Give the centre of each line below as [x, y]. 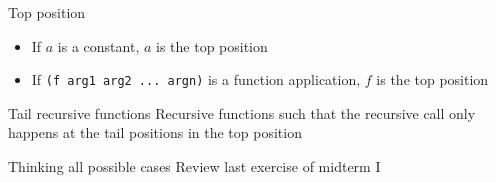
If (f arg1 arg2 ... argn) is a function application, [196, 79]
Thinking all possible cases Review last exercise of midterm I [194, 166]
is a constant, [98, 45]
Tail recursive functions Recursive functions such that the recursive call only [242, 112]
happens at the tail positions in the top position [155, 132]
